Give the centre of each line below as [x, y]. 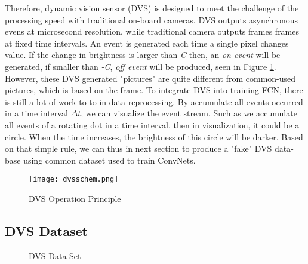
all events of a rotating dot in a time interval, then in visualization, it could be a [152, 125]
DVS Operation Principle [75, 198]
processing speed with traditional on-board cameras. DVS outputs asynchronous [151, 19]
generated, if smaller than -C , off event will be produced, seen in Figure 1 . [141, 66]
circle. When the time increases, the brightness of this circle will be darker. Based [154, 136]
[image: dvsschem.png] [74, 179]
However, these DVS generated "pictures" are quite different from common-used [150, 78]
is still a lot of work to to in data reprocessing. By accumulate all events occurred [154, 101]
